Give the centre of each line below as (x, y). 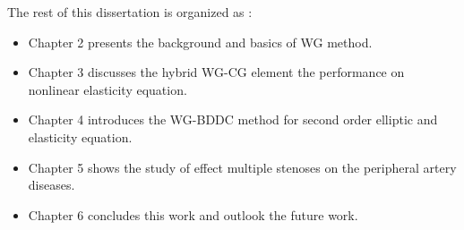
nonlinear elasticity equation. (107, 89)
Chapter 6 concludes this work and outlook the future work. (193, 214)
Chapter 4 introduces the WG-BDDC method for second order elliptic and (233, 119)
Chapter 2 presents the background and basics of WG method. (200, 42)
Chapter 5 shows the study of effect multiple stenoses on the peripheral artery (242, 167)
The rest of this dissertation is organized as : (130, 12)
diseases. (52, 185)
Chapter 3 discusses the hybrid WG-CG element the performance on (216, 72)
